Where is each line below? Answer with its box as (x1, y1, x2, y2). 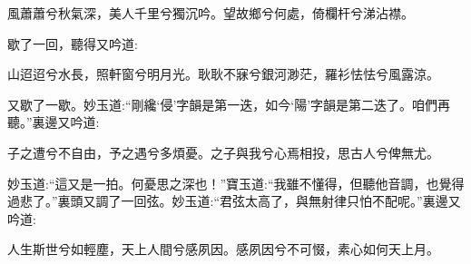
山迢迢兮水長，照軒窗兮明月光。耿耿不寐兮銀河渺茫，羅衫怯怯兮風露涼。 (7, 64, 439, 83)
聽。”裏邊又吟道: (7, 112, 100, 132)
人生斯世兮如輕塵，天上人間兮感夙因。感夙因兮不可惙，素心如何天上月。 (7, 240, 439, 259)
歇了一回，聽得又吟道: (7, 34, 138, 53)
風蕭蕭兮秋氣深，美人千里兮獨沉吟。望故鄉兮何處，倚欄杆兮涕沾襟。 (7, 4, 414, 22)
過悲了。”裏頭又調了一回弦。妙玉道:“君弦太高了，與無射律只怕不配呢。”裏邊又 (7, 191, 461, 210)
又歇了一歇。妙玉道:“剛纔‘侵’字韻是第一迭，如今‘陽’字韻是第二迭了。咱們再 (7, 94, 451, 113)
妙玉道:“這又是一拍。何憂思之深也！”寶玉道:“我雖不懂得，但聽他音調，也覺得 (7, 173, 465, 192)
